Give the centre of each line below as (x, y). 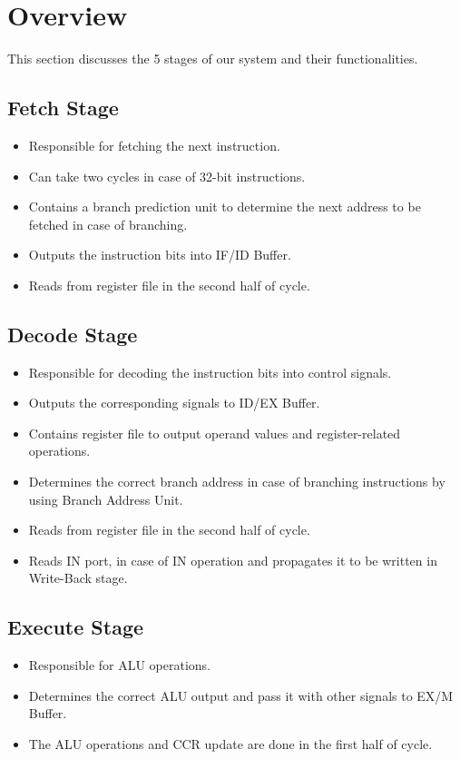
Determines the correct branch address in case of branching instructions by (237, 482)
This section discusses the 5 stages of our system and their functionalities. (213, 59)
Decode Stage (73, 334)
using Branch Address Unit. (106, 499)
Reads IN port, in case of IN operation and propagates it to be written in (233, 560)
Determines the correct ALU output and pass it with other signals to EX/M (241, 695)
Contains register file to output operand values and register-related (215, 433)
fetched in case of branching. (108, 224)
